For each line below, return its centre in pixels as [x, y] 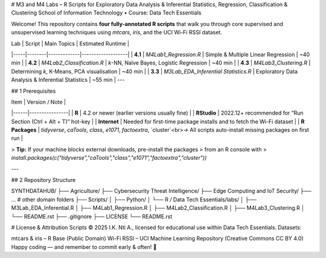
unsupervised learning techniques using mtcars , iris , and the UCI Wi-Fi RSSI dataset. [117, 33]
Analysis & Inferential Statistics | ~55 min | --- [68, 80]
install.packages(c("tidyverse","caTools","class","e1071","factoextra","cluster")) [109, 158]
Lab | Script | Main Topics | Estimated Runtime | [70, 43]
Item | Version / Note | [39, 102]
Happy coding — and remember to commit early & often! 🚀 [84, 247]
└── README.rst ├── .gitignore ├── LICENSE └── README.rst [92, 216]
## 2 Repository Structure [43, 180]
